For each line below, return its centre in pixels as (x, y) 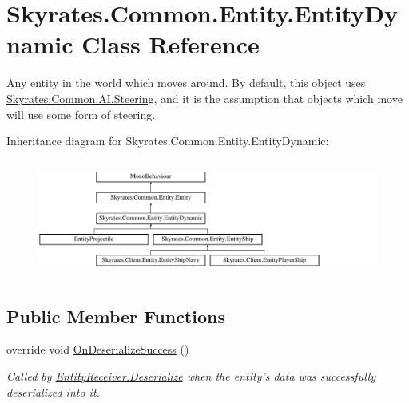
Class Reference (171, 44)
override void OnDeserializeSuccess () (98, 349)
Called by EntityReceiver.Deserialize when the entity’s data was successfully (191, 376)
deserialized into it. (53, 391)
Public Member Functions (116, 316)
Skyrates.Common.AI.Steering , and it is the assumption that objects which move (204, 98)
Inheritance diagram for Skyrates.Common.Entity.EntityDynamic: (168, 141)
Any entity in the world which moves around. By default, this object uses (186, 83)
